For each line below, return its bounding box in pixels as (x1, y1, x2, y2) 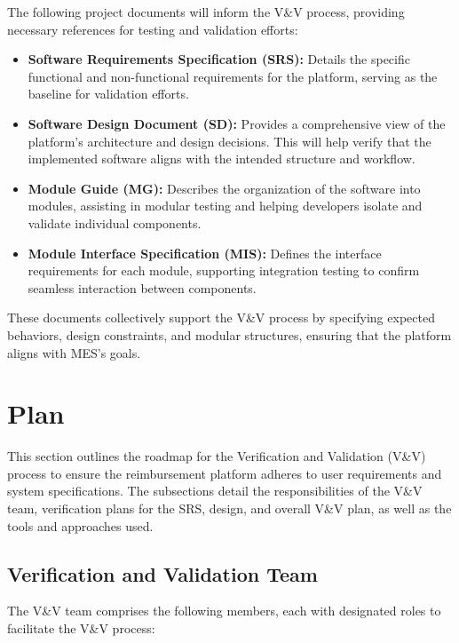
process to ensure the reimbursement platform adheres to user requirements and (7, 464, 442, 482)
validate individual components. (28, 213, 202, 232)
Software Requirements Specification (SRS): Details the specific (28, 50, 410, 68)
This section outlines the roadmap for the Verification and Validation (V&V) (7, 447, 426, 465)
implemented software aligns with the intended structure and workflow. (28, 149, 415, 168)
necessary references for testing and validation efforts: (7, 20, 298, 38)
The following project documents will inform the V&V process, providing (7, 3, 405, 20)
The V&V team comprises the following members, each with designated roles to (7, 601, 441, 620)
